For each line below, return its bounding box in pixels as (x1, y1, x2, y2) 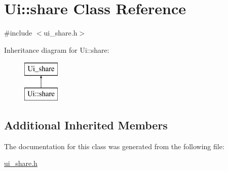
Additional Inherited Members (4, 117, 168, 132)
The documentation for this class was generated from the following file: (4, 141, 224, 151)
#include (4, 27, 32, 38)
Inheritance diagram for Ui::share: (4, 44, 109, 55)
